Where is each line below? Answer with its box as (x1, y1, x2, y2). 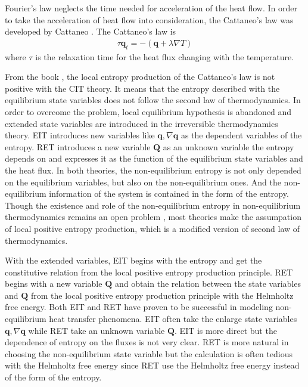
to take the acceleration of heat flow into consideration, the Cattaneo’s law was (5, 13, 294, 26)
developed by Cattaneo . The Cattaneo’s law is (5, 25, 176, 38)
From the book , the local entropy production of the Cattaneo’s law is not (5, 70, 275, 83)
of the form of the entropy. (5, 371, 102, 383)
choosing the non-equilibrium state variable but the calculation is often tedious (5, 347, 293, 360)
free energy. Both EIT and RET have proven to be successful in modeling (5, 301, 273, 313)
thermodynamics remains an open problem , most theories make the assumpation (5, 210, 301, 223)
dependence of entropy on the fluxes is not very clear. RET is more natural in (5, 336, 289, 348)
